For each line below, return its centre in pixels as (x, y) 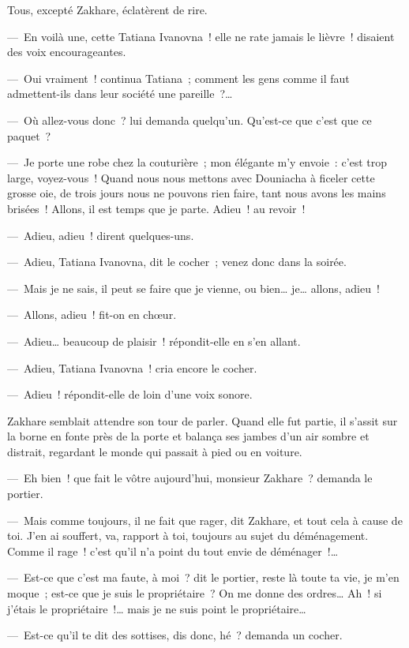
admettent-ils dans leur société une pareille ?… (120, 94)
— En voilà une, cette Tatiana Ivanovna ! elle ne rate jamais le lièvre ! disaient (201, 36)
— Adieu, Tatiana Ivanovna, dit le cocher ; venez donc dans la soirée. (177, 262)
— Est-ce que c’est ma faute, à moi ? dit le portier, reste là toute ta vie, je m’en (203, 577)
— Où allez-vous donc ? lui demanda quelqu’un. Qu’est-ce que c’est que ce (189, 120)
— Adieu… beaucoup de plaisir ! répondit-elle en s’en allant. (154, 341)
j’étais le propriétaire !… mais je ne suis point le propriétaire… (157, 608)
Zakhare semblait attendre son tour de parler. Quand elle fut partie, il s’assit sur (203, 420)
